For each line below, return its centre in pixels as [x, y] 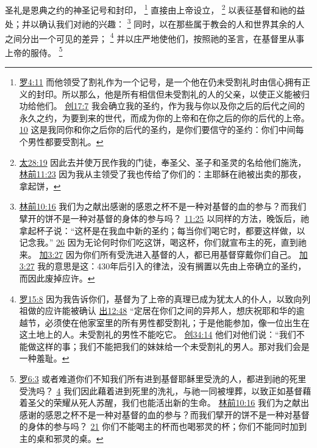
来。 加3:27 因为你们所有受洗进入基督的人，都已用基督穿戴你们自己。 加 [163, 254]
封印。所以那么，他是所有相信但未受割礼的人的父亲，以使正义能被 [169, 94]
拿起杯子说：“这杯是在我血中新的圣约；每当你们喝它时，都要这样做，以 [162, 230]
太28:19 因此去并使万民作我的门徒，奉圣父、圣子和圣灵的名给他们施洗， [163, 162]
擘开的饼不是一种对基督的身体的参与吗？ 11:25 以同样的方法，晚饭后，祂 [164, 218]
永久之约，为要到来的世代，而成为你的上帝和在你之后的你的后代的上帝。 [164, 117]
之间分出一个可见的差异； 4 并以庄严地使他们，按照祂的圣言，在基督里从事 [155, 37]
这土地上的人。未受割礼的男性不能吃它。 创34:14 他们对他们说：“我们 [158, 334]
